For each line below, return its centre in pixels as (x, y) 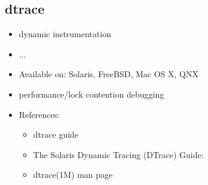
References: (39, 114)
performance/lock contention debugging (91, 94)
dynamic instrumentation (65, 34)
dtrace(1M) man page (73, 175)
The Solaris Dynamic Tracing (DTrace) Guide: (118, 154)
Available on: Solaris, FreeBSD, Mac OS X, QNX (108, 74)
